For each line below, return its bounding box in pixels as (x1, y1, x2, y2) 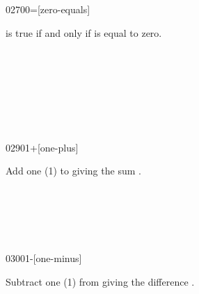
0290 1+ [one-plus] (6, 140, 79, 154)
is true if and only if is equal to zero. (6, 25, 162, 40)
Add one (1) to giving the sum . (6, 163, 141, 178)
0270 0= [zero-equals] (6, 2, 90, 16)
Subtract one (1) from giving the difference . (6, 274, 195, 288)
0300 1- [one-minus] (6, 251, 82, 266)
